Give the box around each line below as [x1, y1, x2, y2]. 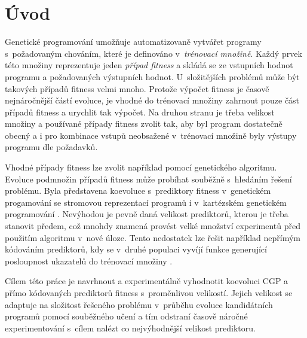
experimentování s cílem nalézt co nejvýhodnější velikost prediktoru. [5, 321, 256, 334]
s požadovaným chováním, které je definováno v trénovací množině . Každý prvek [5, 47, 302, 59]
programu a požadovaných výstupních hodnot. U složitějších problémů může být [5, 70, 300, 83]
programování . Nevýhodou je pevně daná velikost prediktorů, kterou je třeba [5, 208, 288, 220]
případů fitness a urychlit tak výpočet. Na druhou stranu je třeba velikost [5, 105, 275, 118]
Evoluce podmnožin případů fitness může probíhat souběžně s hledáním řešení [5, 172, 292, 185]
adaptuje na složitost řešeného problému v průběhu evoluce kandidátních [5, 298, 273, 310]
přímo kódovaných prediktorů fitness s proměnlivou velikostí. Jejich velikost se [5, 287, 293, 299]
